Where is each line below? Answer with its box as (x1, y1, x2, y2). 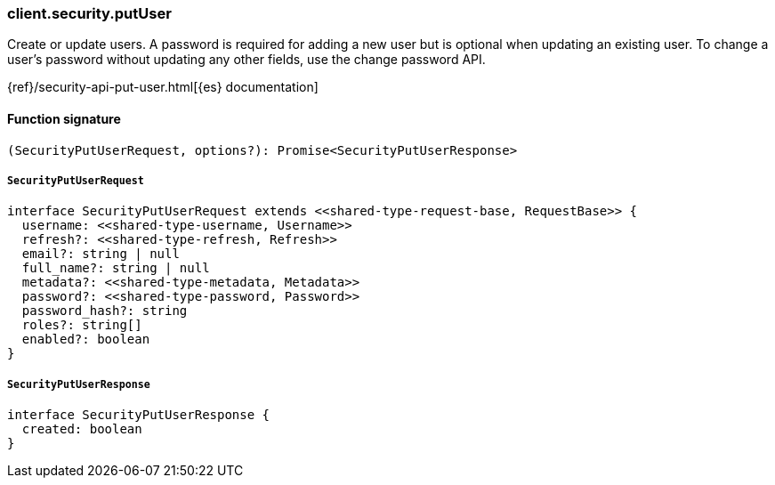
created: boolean (21, 422, 142, 437)
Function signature (7, 110, 121, 126)
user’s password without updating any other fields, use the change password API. (7, 52, 486, 68)
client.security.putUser (7, 4, 172, 22)
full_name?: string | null (21, 261, 210, 276)
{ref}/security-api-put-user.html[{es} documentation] (7, 79, 319, 95)
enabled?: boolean (21, 332, 150, 347)
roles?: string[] (21, 318, 142, 333)
